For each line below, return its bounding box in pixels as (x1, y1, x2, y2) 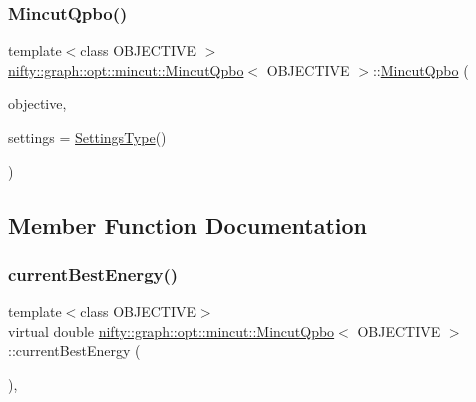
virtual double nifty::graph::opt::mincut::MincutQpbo (8, 320, 335, 341)
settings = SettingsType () (8, 127, 167, 147)
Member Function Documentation (8, 209, 368, 240)
